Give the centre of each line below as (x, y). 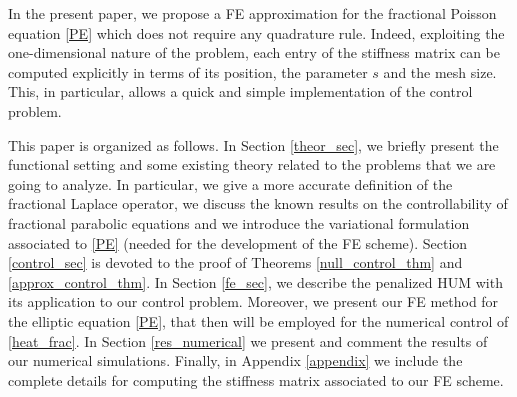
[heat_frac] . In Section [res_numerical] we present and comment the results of (248, 340)
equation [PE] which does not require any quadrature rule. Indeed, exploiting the (256, 32)
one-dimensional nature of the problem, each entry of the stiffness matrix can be (254, 52)
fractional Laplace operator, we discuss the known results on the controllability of (258, 203)
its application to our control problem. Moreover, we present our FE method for (253, 301)
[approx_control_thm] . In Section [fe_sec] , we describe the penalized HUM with (255, 281)
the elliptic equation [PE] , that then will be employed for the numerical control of (258, 320)
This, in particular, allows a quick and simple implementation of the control (240, 91)
